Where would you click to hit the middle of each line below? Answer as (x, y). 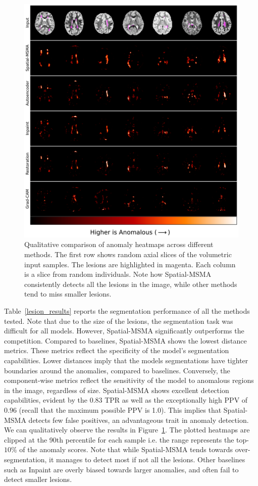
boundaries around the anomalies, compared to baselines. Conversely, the (117, 370)
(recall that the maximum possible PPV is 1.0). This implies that (120, 409)
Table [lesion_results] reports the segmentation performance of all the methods (127, 311)
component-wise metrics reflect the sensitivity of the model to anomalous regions (129, 380)
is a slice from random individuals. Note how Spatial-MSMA (118, 274)
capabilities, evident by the (46, 400)
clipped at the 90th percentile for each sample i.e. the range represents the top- (126, 439)
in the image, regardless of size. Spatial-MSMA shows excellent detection (117, 390)
